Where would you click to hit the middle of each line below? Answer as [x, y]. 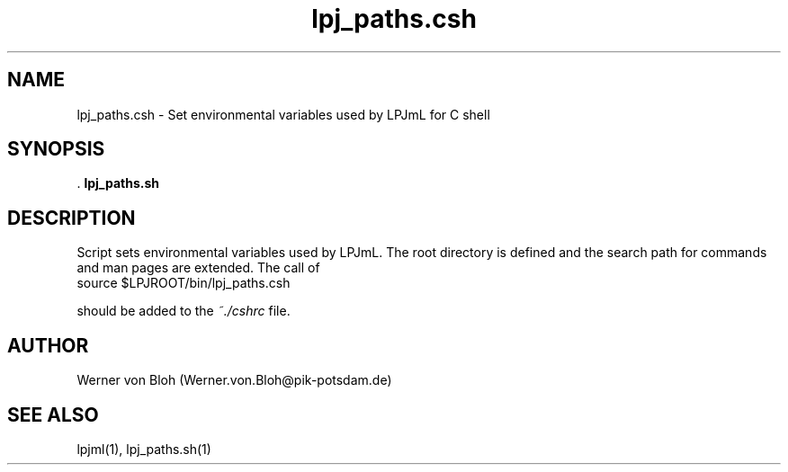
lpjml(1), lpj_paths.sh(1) [144, 449]
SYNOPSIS [56, 149]
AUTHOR [48, 345]
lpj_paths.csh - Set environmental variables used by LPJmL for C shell [283, 114]
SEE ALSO [53, 414]
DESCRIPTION [72, 218]
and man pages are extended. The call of [198, 268]
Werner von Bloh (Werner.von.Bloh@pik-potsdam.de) [234, 380]
